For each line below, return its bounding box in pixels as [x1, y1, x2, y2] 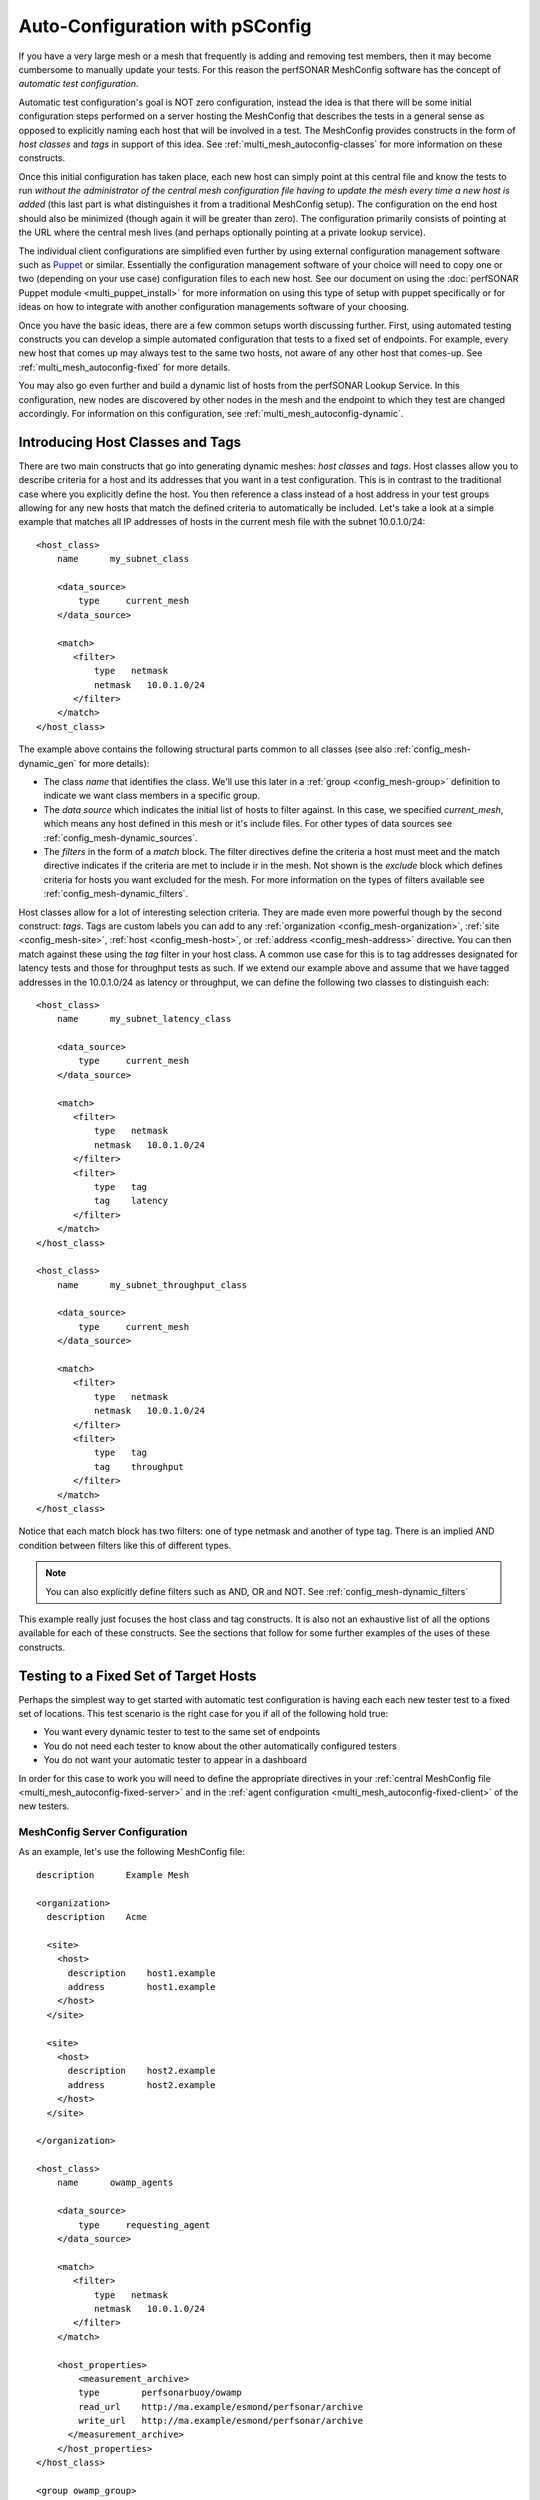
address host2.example [67, 2079, 216, 2090]
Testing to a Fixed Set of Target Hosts [18, 1667, 257, 1684]
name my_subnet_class [56, 553, 190, 565]
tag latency [93, 1195, 169, 1207]
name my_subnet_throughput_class [56, 1279, 248, 1290]
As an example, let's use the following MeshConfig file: [18, 1846, 245, 1858]
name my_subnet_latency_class [56, 1013, 232, 1025]
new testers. [18, 1800, 70, 1812]
